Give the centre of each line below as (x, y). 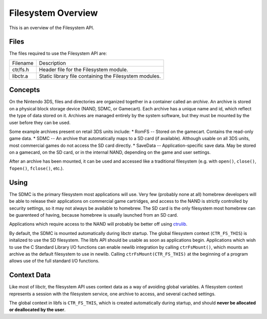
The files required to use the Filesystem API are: (58, 53)
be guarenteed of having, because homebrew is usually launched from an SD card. (93, 215)
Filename (23, 63)
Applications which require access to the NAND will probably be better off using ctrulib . (98, 224)
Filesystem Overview (54, 13)
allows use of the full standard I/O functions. (54, 261)
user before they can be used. (40, 122)
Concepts (24, 90)
